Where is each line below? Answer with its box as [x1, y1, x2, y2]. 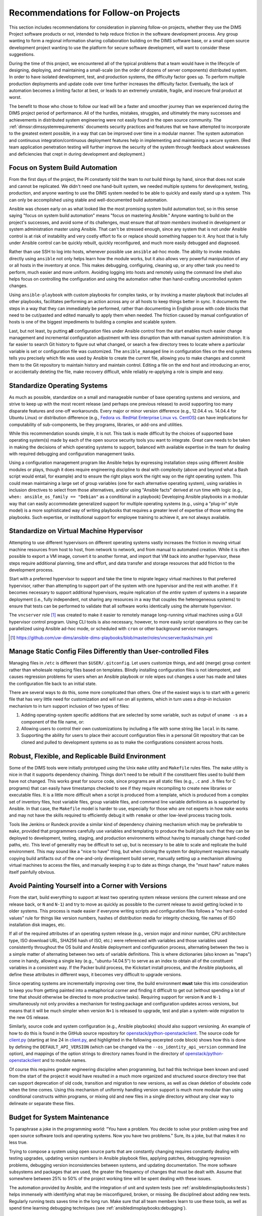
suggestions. [9, 52, 35, 57]
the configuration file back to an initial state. [9, 680, 97, 686]
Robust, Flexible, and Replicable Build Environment [9, 752, 166, 760]
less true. [9, 1140, 28, 1145]
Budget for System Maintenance [9, 1113, 109, 1121]
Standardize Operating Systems [9, 381, 108, 390]
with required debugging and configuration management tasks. [9, 451, 135, 457]
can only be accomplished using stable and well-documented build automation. [9, 197, 168, 203]
